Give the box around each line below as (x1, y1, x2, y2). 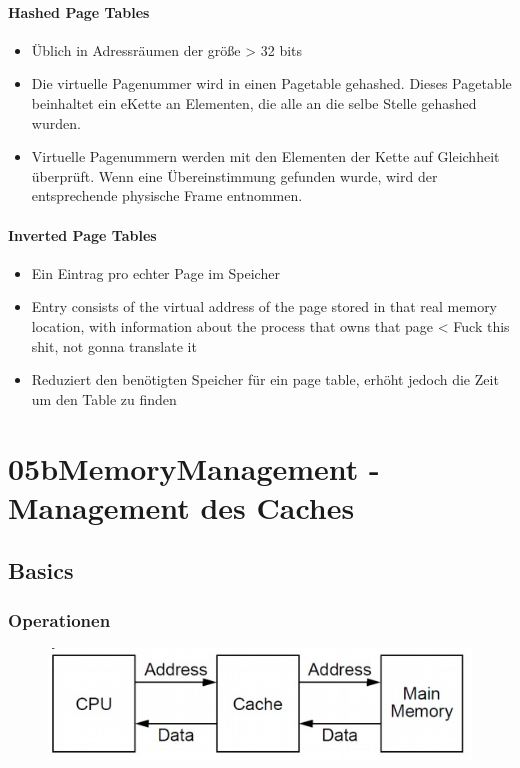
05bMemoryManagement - (8, 447, 380, 488)
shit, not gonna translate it (31, 335, 197, 356)
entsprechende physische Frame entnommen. (31, 185, 303, 206)
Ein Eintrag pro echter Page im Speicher (31, 262, 280, 283)
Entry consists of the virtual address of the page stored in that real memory (31, 296, 498, 317)
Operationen (8, 607, 111, 632)
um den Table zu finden (31, 388, 177, 409)
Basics (8, 555, 74, 586)
